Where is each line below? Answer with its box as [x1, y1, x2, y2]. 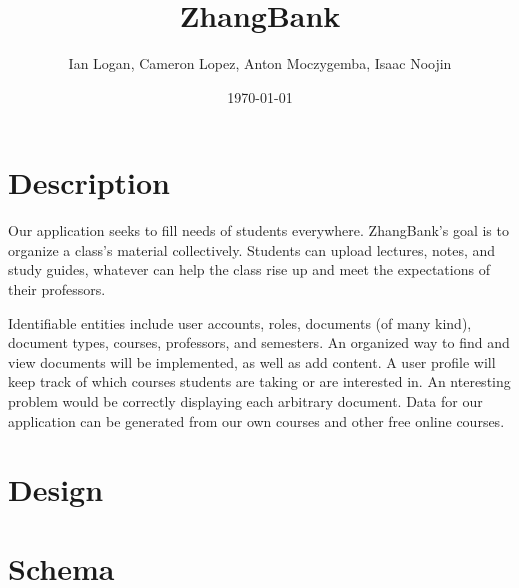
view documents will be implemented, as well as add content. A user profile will [8, 351, 496, 372]
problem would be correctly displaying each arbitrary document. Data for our [8, 391, 483, 411]
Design [8, 469, 104, 510]
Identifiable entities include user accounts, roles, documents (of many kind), [8, 312, 472, 333]
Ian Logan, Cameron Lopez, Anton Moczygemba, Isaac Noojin [68, 53, 452, 74]
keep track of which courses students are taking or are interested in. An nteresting [8, 371, 511, 392]
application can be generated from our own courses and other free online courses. [8, 410, 505, 431]
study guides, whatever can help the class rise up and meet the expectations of [8, 259, 490, 280]
